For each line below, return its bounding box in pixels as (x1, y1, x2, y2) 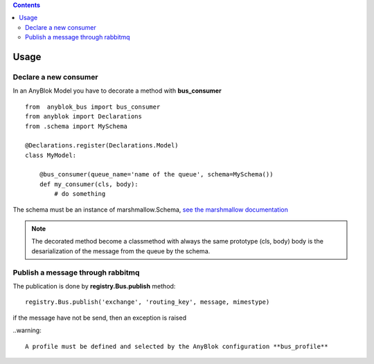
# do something (54, 190, 106, 198)
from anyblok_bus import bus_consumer (25, 102, 161, 111)
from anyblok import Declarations (25, 113, 142, 120)
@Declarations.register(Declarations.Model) (25, 142, 179, 149)
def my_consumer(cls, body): (39, 180, 139, 188)
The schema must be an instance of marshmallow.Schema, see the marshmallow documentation (12, 205, 289, 214)
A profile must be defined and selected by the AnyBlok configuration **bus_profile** (25, 343, 328, 350)
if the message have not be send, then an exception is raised (12, 313, 187, 322)
